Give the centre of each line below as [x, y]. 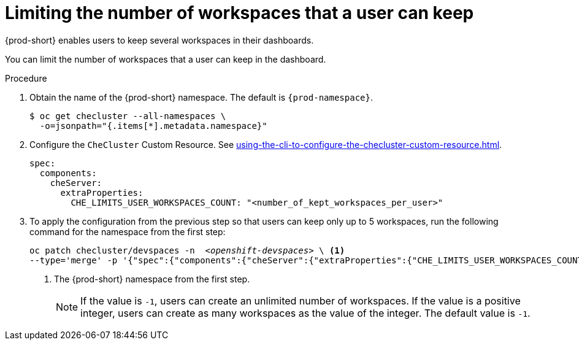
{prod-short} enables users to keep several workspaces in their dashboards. [159, 40]
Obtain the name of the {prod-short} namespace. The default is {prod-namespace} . [201, 97]
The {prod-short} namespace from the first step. [152, 279]
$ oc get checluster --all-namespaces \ [128, 116]
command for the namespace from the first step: [128, 231]
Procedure [26, 78]
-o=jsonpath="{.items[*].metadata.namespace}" [153, 126]
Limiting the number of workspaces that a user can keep [240, 13]
